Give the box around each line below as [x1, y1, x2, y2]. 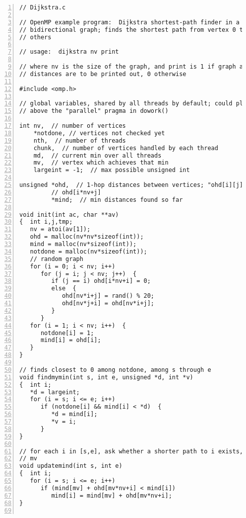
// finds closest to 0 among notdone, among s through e [19, 366, 211, 373]
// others [19, 33, 52, 41]
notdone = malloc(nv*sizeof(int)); [30, 248, 147, 255]
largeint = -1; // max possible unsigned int [33, 167, 190, 174]
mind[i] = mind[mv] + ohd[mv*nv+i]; [51, 492, 172, 499]
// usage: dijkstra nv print [19, 48, 119, 56]
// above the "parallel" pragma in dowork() [19, 107, 169, 115]
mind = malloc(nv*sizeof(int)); [30, 241, 137, 248]
